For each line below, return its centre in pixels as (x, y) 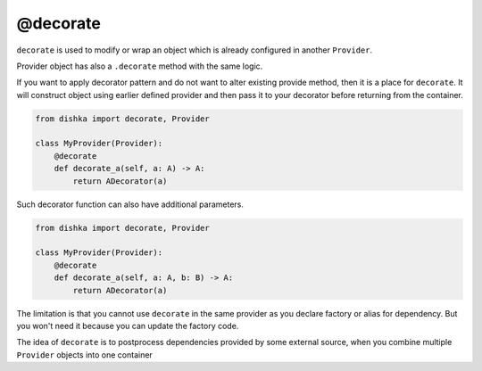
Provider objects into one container (85, 355)
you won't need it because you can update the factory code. (128, 326)
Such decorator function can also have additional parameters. (130, 204)
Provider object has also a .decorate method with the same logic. (140, 66)
